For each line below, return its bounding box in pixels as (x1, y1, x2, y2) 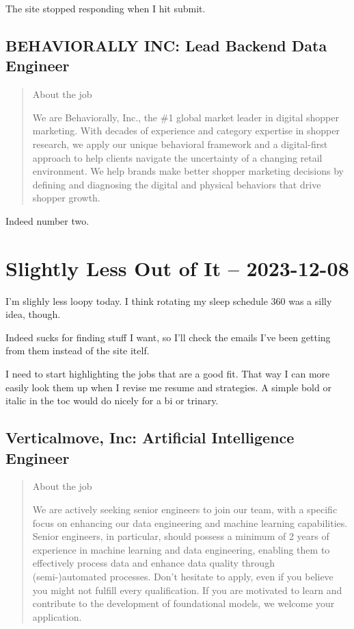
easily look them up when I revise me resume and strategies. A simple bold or (5, 380, 331, 394)
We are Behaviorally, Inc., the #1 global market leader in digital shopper (32, 110, 339, 124)
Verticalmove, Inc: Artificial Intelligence (5, 427, 295, 448)
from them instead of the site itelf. (5, 343, 150, 358)
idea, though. (5, 307, 61, 321)
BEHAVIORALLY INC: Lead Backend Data (5, 34, 327, 56)
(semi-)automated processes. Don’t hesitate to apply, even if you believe (32, 569, 333, 583)
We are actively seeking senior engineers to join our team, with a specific (32, 502, 338, 516)
